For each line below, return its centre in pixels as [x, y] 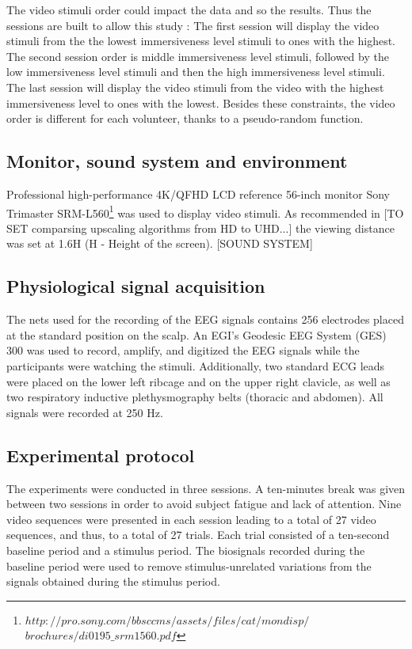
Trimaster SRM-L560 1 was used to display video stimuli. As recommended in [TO [205, 211]
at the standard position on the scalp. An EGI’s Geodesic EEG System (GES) [196, 334]
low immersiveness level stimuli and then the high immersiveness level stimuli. [196, 72]
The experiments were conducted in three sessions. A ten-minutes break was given [206, 488]
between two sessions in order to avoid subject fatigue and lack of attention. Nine [204, 504]
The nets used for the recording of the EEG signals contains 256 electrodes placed [205, 319]
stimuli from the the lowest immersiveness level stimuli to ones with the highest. [201, 41]
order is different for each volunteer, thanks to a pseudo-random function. [185, 118]
